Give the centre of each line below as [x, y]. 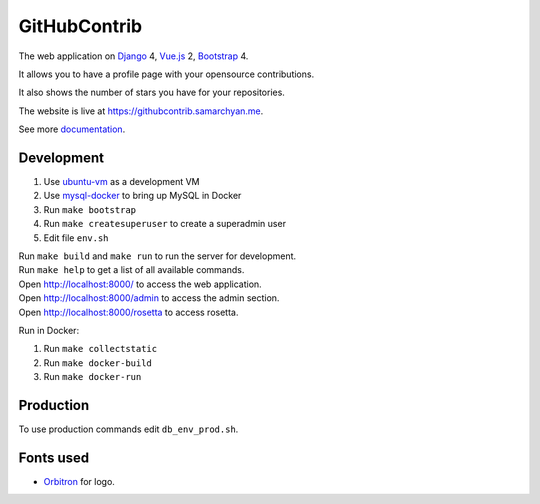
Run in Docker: [49, 330]
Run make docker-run [92, 377]
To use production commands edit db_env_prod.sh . [128, 429]
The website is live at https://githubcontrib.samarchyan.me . [141, 111]
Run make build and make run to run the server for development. [157, 256]
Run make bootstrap [90, 209]
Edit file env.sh [76, 237]
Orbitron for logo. [79, 481]
